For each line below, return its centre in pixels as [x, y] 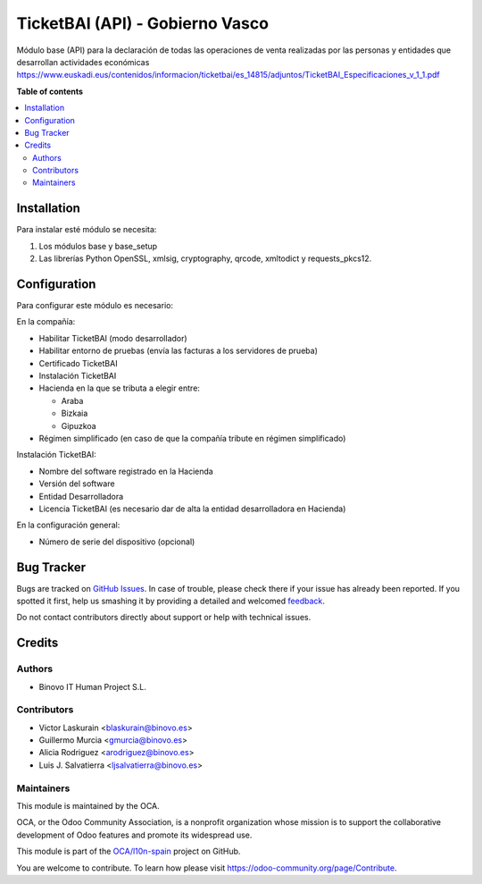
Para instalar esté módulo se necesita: [87, 230]
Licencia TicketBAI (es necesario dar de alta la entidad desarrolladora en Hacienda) [192, 509]
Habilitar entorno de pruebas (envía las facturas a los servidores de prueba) [179, 351]
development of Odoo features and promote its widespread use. [134, 835]
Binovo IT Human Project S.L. [93, 686]
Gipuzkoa [79, 425]
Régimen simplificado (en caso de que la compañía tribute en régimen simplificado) [192, 438]
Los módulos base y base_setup [98, 246]
